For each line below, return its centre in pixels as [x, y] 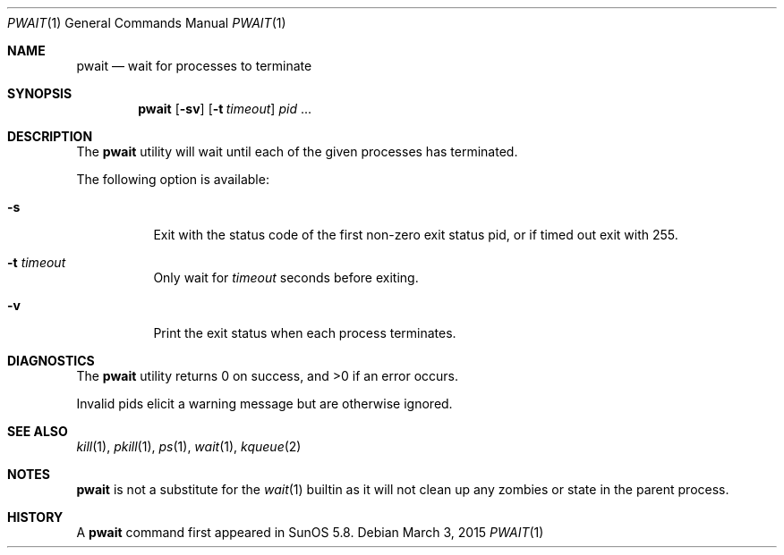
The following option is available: [173, 179]
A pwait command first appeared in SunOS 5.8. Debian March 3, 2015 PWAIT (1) [310, 532]
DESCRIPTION [50, 136]
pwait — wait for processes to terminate [194, 66]
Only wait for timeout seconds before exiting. [286, 277]
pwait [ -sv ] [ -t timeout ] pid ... [225, 109]
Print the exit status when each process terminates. [305, 333]
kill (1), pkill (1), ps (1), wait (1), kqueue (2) [189, 446]
